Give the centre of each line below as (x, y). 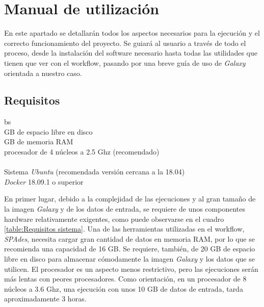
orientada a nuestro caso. (43, 73)
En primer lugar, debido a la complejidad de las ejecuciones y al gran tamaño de (130, 199)
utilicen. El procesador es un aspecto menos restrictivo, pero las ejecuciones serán (131, 268)
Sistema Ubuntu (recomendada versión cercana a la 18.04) (95, 172)
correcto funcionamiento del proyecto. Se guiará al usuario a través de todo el (125, 43)
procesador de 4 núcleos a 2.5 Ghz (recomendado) (82, 152)
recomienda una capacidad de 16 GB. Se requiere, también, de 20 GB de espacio (130, 249)
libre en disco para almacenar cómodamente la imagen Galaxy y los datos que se (129, 259)
